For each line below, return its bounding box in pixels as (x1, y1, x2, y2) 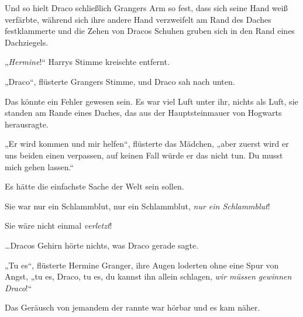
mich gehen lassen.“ (5, 160, 74, 173)
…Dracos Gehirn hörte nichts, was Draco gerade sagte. (5, 239, 199, 251)
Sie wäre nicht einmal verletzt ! (5, 219, 112, 232)
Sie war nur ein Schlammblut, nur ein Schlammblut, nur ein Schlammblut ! (5, 199, 270, 212)
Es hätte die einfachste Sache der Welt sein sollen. (5, 180, 184, 192)
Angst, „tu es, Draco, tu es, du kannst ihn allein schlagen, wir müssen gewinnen (5, 270, 292, 282)
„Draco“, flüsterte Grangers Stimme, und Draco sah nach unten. (5, 75, 235, 87)
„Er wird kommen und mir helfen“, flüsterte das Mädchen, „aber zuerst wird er (5, 137, 289, 150)
